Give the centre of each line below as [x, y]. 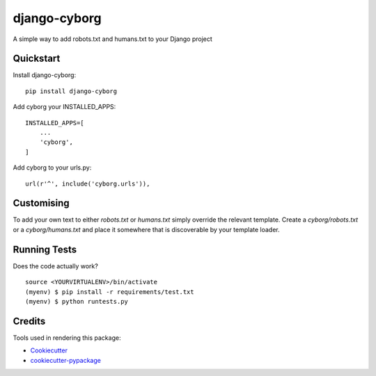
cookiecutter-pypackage [65, 360]
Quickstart [37, 59]
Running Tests [45, 249]
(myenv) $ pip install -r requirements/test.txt [110, 292]
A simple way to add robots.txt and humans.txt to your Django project [112, 39]
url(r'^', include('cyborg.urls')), [88, 183]
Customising [41, 203]
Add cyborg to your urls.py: [52, 167]
